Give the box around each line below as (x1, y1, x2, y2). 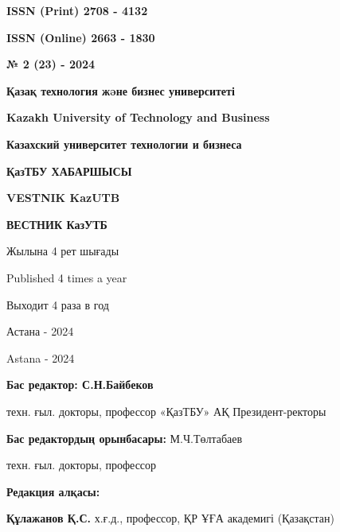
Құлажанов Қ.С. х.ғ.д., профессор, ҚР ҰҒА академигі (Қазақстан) (6, 510, 334, 526)
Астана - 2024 (6, 323, 74, 340)
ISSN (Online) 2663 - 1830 (6, 29, 155, 45)
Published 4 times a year (6, 269, 127, 285)
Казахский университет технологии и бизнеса (6, 135, 242, 152)
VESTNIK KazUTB (6, 189, 120, 206)
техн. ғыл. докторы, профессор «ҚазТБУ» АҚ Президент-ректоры (6, 402, 326, 419)
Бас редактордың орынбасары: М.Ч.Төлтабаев (6, 429, 243, 446)
